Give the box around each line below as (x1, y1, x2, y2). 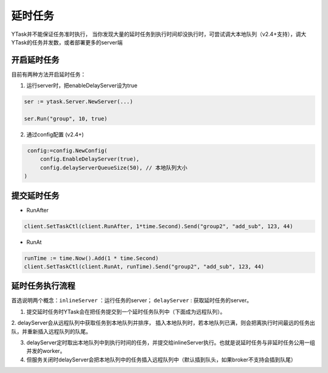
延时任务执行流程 (11, 281, 75, 291)
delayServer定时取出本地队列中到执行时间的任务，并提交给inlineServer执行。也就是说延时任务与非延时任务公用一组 (26, 339, 315, 346)
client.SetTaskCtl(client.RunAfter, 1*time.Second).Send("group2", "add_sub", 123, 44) (24, 223, 293, 229)
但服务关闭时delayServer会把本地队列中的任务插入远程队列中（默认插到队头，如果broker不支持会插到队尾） (26, 356, 297, 363)
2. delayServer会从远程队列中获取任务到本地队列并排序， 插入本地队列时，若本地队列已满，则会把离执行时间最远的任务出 (11, 319, 315, 327)
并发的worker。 (26, 347, 66, 355)
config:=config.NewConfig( (27, 147, 108, 154)
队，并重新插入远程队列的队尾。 (11, 327, 91, 335)
